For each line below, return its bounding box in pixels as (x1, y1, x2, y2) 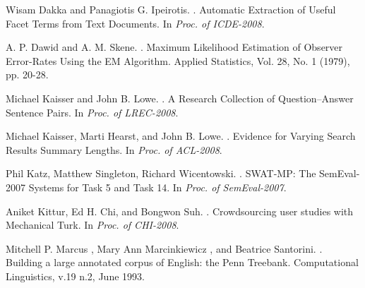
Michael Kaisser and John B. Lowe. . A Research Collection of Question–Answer (6, 90, 354, 105)
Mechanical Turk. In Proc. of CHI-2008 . (6, 217, 179, 232)
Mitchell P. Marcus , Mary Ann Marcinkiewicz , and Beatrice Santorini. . (6, 241, 323, 256)
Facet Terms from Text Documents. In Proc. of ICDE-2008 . (6, 16, 265, 30)
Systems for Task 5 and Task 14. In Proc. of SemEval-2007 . (28, 179, 287, 194)
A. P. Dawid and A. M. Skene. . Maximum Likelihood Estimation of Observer (6, 40, 343, 54)
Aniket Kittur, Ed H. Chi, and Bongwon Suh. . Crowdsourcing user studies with (6, 203, 354, 218)
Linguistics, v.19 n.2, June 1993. (6, 268, 145, 283)
